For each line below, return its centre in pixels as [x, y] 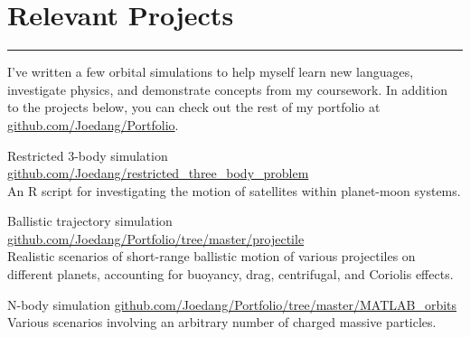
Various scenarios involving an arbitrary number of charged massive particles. [222, 322]
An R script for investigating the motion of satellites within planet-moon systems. [234, 190]
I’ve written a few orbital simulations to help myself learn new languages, [211, 72]
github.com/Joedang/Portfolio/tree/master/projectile [156, 238]
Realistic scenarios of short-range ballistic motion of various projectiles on [211, 256]
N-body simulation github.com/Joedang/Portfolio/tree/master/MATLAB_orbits [232, 304]
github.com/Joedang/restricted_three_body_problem [158, 173]
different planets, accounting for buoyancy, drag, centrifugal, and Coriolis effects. [230, 274]
